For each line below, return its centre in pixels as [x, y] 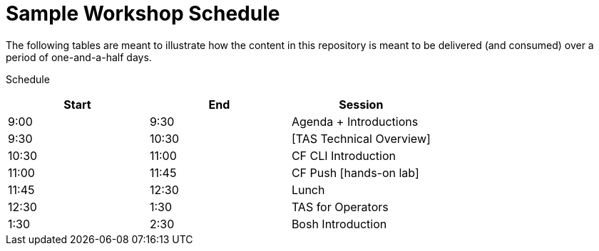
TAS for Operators [340, 207]
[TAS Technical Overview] [361, 138]
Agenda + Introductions [355, 121]
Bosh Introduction [339, 224]
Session [361, 104]
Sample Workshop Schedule [143, 14]
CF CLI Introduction [343, 155]
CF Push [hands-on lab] [355, 172]
